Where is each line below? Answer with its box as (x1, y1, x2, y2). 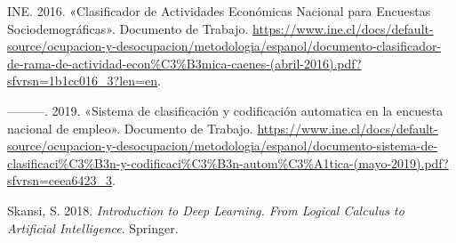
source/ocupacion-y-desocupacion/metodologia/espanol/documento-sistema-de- (7, 136, 438, 155)
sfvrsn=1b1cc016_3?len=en (7, 71, 157, 90)
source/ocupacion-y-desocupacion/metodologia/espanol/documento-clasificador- (7, 36, 442, 55)
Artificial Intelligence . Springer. (7, 218, 179, 237)
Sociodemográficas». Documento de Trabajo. (7, 19, 249, 37)
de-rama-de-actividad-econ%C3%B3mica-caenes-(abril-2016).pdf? (7, 53, 362, 72)
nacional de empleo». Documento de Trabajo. (7, 118, 253, 137)
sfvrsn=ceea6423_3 (7, 171, 113, 190)
